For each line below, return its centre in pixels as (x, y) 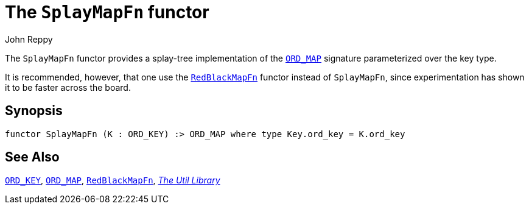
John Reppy (29, 39)
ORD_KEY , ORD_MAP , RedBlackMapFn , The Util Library (113, 180)
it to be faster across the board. (68, 87)
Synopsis (34, 111)
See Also (32, 157)
